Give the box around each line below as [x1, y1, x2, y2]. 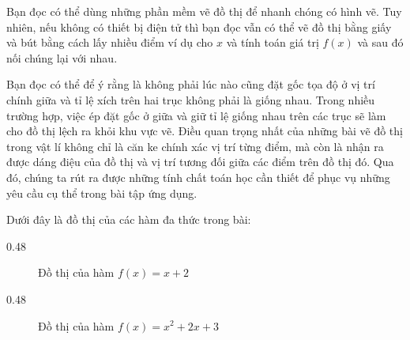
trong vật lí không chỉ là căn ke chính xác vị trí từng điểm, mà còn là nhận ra [6, 138, 384, 154]
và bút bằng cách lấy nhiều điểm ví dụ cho [6, 34, 213, 51]
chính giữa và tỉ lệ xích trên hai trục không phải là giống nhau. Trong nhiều [6, 91, 375, 108]
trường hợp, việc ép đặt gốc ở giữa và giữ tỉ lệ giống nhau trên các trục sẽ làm [6, 107, 386, 123]
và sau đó [357, 34, 404, 51]
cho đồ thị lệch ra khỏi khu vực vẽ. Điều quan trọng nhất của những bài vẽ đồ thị [6, 123, 403, 139]
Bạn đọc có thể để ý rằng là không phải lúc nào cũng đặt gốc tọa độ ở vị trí [6, 76, 375, 93]
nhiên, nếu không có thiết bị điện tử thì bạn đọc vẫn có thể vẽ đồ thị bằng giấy [6, 18, 392, 35]
